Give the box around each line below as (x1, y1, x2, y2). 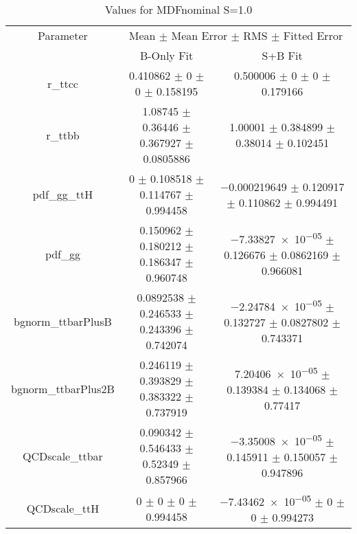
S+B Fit (262, 47, 303, 63)
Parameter (38, 27, 88, 43)
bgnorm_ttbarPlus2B (11, 380, 115, 397)
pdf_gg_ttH (32, 186, 93, 202)
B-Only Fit (139, 47, 194, 63)
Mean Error (171, 27, 228, 43)
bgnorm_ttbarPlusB (14, 313, 112, 329)
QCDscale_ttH (26, 500, 100, 517)
